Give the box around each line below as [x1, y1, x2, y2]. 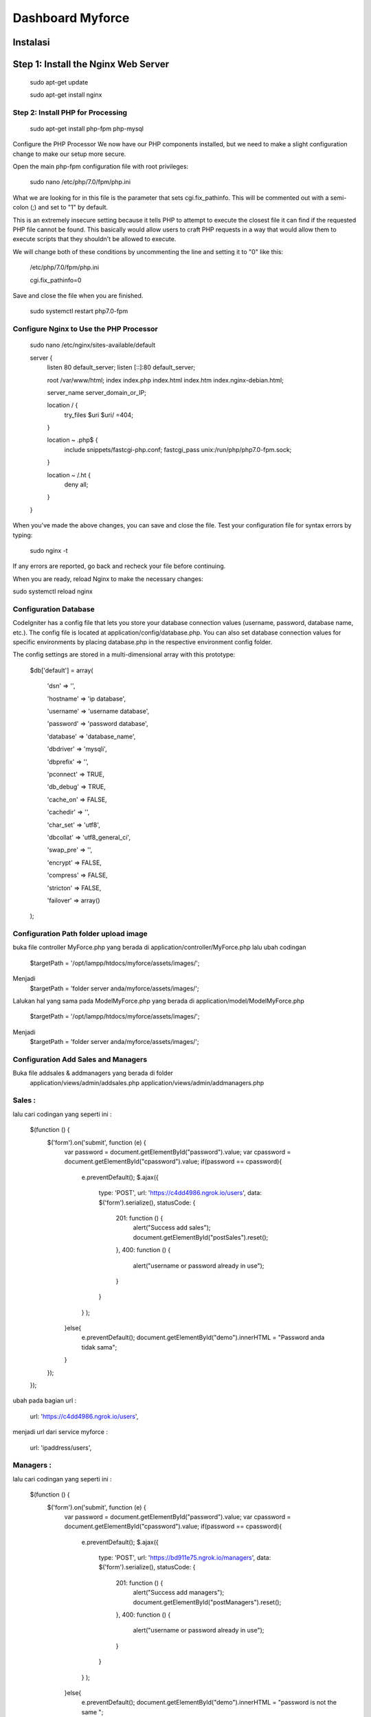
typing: [12, 531, 33, 539]
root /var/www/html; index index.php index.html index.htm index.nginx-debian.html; [47, 376, 284, 384]
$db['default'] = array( [30, 666, 93, 674]
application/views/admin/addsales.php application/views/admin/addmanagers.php [30, 1078, 265, 1087]
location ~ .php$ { [47, 436, 98, 444]
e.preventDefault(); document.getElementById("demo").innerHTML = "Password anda [81, 1333, 325, 1342]
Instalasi [12, 36, 51, 48]
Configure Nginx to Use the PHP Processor [12, 324, 158, 334]
